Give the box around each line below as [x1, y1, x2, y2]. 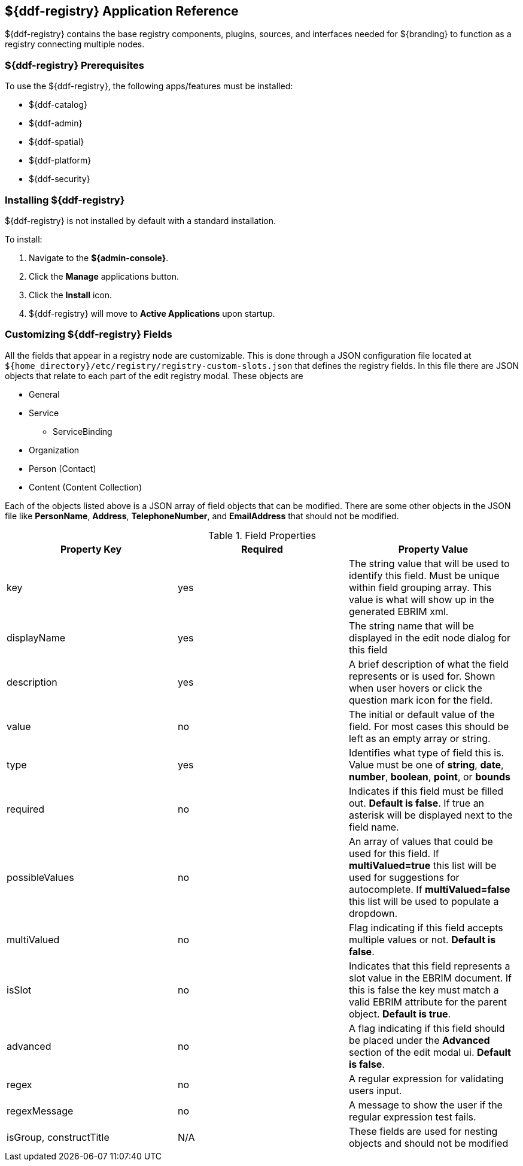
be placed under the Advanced [348, 1034, 490, 1046]
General [29, 389, 60, 399]
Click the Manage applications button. [29, 271, 180, 281]
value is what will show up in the [348, 593, 494, 605]
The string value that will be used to [348, 557, 510, 570]
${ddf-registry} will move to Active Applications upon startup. [29, 308, 275, 319]
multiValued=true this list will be [348, 859, 497, 871]
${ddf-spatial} [29, 137, 84, 147]
